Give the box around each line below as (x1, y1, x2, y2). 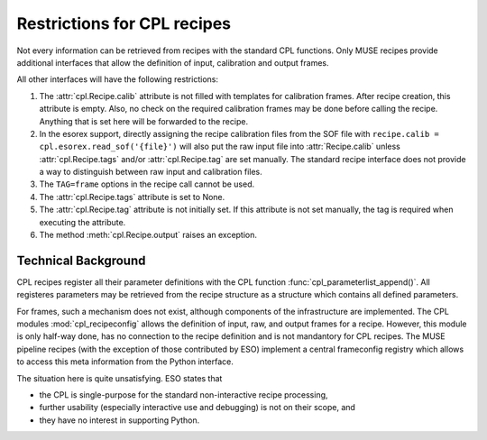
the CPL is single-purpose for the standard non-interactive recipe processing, (39, 390, 328, 400)
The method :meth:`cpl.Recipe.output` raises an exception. (39, 230, 257, 241)
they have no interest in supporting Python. (39, 415, 200, 426)
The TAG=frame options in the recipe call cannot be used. (39, 179, 255, 189)
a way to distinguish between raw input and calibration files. (39, 167, 263, 178)
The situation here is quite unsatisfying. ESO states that (16, 372, 223, 383)
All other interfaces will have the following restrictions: (16, 74, 218, 85)
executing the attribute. (39, 216, 126, 227)
